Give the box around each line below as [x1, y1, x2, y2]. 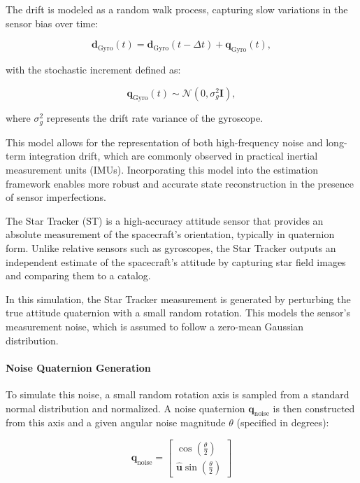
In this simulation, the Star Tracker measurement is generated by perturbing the [6, 291, 351, 306]
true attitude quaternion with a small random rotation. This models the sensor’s [6, 305, 351, 320]
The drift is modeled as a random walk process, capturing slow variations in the [6, 2, 348, 16]
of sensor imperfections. [6, 190, 106, 204]
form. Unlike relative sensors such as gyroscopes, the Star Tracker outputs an [6, 240, 336, 255]
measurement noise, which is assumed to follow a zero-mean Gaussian [6, 318, 304, 333]
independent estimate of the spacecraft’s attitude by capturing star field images [6, 254, 346, 269]
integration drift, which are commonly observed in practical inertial [29, 148, 318, 163]
